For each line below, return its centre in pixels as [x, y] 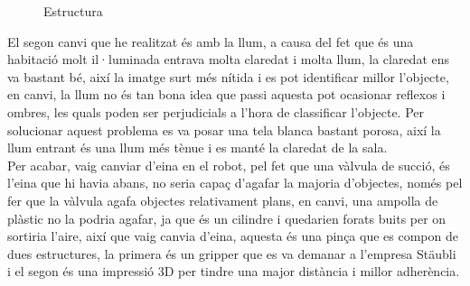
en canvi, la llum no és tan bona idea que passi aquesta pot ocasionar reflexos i [226, 94]
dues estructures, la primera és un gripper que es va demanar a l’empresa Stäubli [232, 253]
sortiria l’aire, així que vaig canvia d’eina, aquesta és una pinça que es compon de [233, 236]
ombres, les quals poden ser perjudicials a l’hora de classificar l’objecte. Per [216, 111]
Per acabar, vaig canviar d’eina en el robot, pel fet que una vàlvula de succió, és [229, 165]
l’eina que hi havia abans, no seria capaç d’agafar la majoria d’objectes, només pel [235, 183]
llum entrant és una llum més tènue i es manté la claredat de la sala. [197, 148]
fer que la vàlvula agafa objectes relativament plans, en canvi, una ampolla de [223, 200]
